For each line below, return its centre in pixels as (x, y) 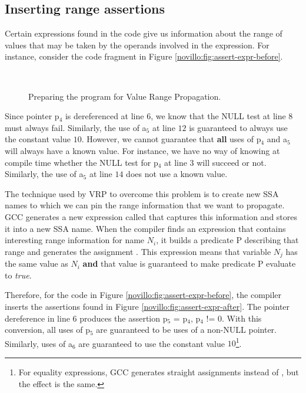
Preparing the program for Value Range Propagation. (125, 96)
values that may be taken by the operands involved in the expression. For (137, 45)
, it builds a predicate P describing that (227, 240)
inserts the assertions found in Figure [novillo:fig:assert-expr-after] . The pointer (147, 306)
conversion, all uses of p (47, 330)
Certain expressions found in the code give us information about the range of (144, 33)
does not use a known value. (177, 174)
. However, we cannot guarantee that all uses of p (171, 139)
